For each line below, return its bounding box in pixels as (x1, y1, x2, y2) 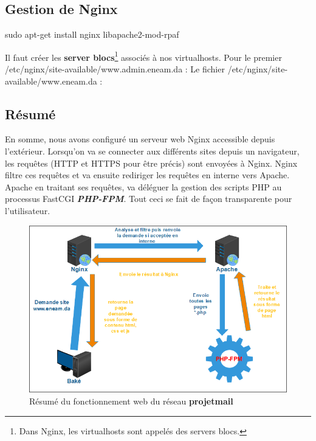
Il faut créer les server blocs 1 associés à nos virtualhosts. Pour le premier (5, 49, 282, 63)
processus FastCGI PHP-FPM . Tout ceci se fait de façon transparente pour (5, 192, 292, 205)
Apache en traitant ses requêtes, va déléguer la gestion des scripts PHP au (5, 180, 282, 193)
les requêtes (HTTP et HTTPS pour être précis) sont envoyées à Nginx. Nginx (5, 156, 298, 169)
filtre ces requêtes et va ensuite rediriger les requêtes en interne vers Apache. (5, 168, 290, 181)
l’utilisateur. (5, 204, 50, 217)
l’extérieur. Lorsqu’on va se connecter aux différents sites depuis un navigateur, (5, 145, 300, 158)
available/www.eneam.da (5, 74, 97, 87)
